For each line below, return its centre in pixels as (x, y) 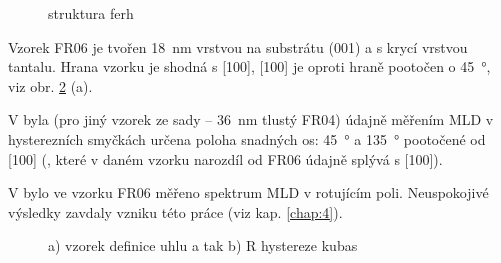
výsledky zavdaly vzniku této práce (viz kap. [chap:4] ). (175, 211)
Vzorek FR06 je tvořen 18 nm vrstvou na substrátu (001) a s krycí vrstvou (238, 46)
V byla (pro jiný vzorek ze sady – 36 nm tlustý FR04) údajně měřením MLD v (251, 119)
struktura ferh (91, 13)
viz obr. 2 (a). (50, 85)
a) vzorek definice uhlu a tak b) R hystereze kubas (203, 245)
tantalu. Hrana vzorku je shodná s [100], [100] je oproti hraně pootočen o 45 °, (249, 66)
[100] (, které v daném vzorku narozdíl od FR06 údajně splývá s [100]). (225, 158)
